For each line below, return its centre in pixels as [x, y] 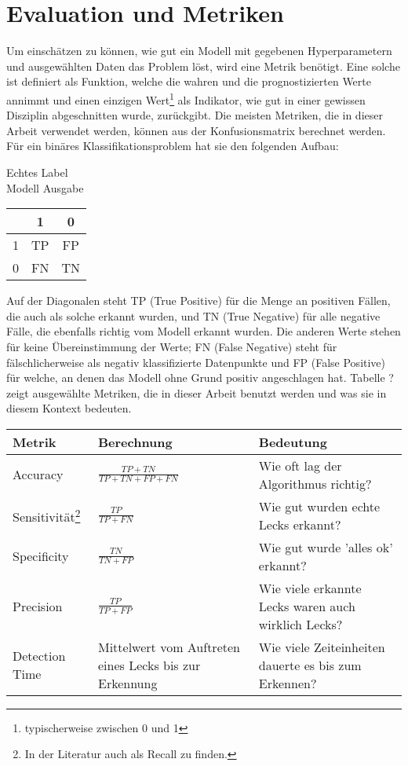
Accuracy [38, 475]
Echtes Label [37, 172]
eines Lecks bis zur [149, 665]
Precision [38, 606]
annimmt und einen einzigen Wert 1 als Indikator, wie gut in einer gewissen [186, 98]
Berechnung [135, 442]
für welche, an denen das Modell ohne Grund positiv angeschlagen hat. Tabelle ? [200, 378]
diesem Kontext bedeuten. [69, 408]
